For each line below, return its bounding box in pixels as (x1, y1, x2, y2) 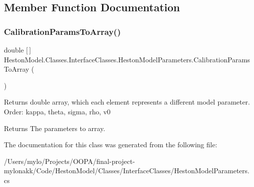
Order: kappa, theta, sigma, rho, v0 (4, 106, 111, 116)
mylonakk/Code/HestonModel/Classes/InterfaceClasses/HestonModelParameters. (4, 165, 250, 176)
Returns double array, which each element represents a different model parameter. (4, 97, 250, 107)
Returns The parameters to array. (4, 123, 105, 133)
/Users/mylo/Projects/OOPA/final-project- (4, 156, 135, 166)
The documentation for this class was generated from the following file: (4, 139, 217, 150)
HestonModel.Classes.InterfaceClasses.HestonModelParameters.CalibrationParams (4, 54, 250, 64)
